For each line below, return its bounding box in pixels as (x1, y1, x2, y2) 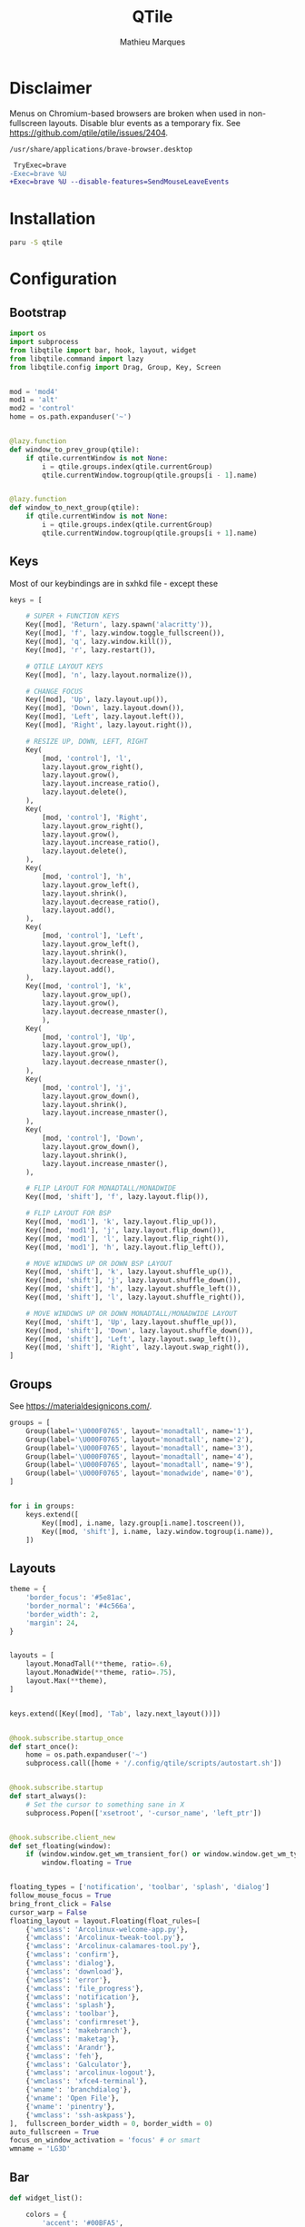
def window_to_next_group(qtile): (9, 503, 141, 512)
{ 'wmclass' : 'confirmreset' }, (25, 2018, 141, 2027)
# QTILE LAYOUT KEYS (25, 661, 103, 671)
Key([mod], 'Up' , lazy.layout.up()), (25, 695, 169, 705)
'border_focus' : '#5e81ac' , (25, 1593, 132, 1602)
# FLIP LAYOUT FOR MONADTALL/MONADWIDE (25, 1183, 177, 1193)
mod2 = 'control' (9, 404, 75, 413)
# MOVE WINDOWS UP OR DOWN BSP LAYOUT (25, 1259, 172, 1268)
